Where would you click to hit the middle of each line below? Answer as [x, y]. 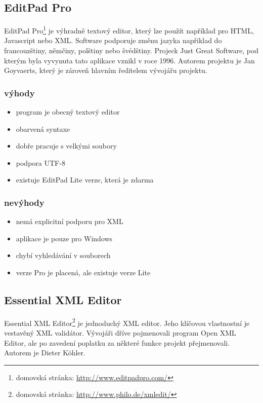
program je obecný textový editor [68, 112]
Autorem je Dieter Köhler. [45, 353]
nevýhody [24, 202]
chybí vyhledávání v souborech [63, 255]
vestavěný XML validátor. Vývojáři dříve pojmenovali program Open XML [120, 333]
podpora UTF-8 [40, 162]
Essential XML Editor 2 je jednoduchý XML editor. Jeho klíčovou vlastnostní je [127, 322]
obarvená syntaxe [43, 129]
